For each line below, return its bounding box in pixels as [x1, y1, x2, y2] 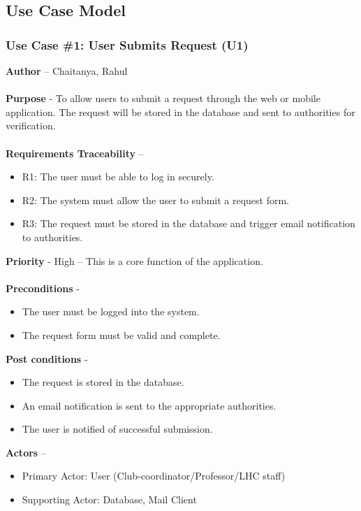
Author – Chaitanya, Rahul [6, 64, 128, 78]
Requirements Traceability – [6, 145, 144, 160]
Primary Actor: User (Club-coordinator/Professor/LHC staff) [22, 468, 286, 483]
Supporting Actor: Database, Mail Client [22, 492, 197, 507]
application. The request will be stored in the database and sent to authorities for [6, 104, 355, 119]
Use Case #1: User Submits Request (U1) [6, 36, 249, 53]
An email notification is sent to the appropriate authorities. [22, 398, 277, 412]
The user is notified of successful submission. [22, 422, 213, 436]
